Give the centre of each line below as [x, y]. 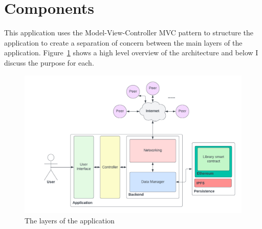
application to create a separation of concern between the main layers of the [123, 42]
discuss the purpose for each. [49, 62]
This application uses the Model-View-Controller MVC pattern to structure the [129, 33]
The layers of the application [70, 220]
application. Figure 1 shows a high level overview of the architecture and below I [131, 53]
